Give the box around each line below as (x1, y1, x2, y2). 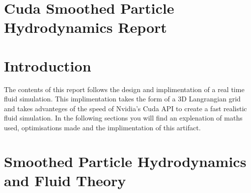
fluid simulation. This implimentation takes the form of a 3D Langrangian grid (4, 94, 241, 104)
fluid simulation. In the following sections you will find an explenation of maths (4, 113, 243, 123)
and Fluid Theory (4, 170, 126, 191)
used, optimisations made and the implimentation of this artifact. (4, 122, 201, 133)
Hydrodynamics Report (4, 17, 167, 37)
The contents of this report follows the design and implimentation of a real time (4, 84, 245, 94)
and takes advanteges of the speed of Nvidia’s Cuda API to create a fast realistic (4, 103, 247, 113)
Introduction (4, 55, 91, 75)
